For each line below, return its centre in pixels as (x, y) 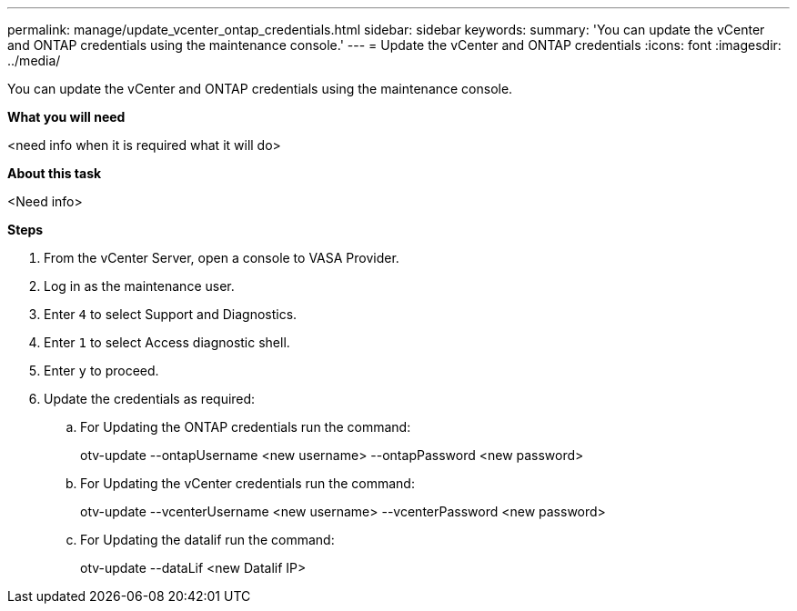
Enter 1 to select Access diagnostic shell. (167, 342)
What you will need (66, 117)
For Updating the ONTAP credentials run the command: (246, 427)
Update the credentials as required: (150, 399)
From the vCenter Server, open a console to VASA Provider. (222, 258)
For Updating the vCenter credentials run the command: (247, 483)
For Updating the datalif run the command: (207, 540)
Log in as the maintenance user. (139, 286)
